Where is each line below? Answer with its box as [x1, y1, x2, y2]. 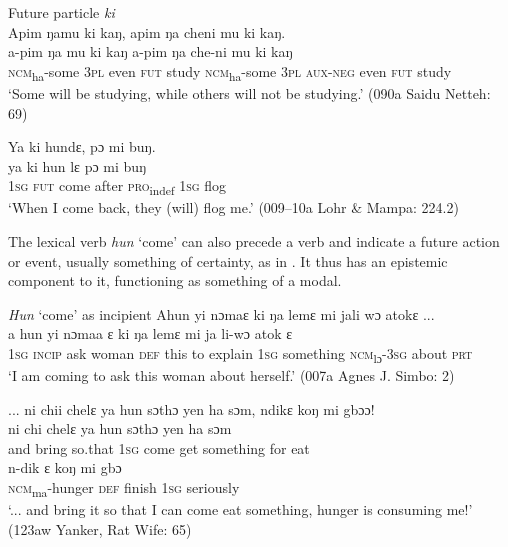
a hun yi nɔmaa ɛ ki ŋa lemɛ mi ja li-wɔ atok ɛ [8, 323, 293, 344]
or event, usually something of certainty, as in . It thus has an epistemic [8, 250, 448, 271]
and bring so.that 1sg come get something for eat [8, 437, 310, 458]
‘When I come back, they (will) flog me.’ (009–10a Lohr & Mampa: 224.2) [8, 197, 459, 218]
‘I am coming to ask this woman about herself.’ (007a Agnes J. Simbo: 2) [8, 365, 455, 386]
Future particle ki [8, 2, 115, 22]
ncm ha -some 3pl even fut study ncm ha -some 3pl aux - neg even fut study [8, 60, 452, 84]
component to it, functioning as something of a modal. [8, 270, 342, 291]
